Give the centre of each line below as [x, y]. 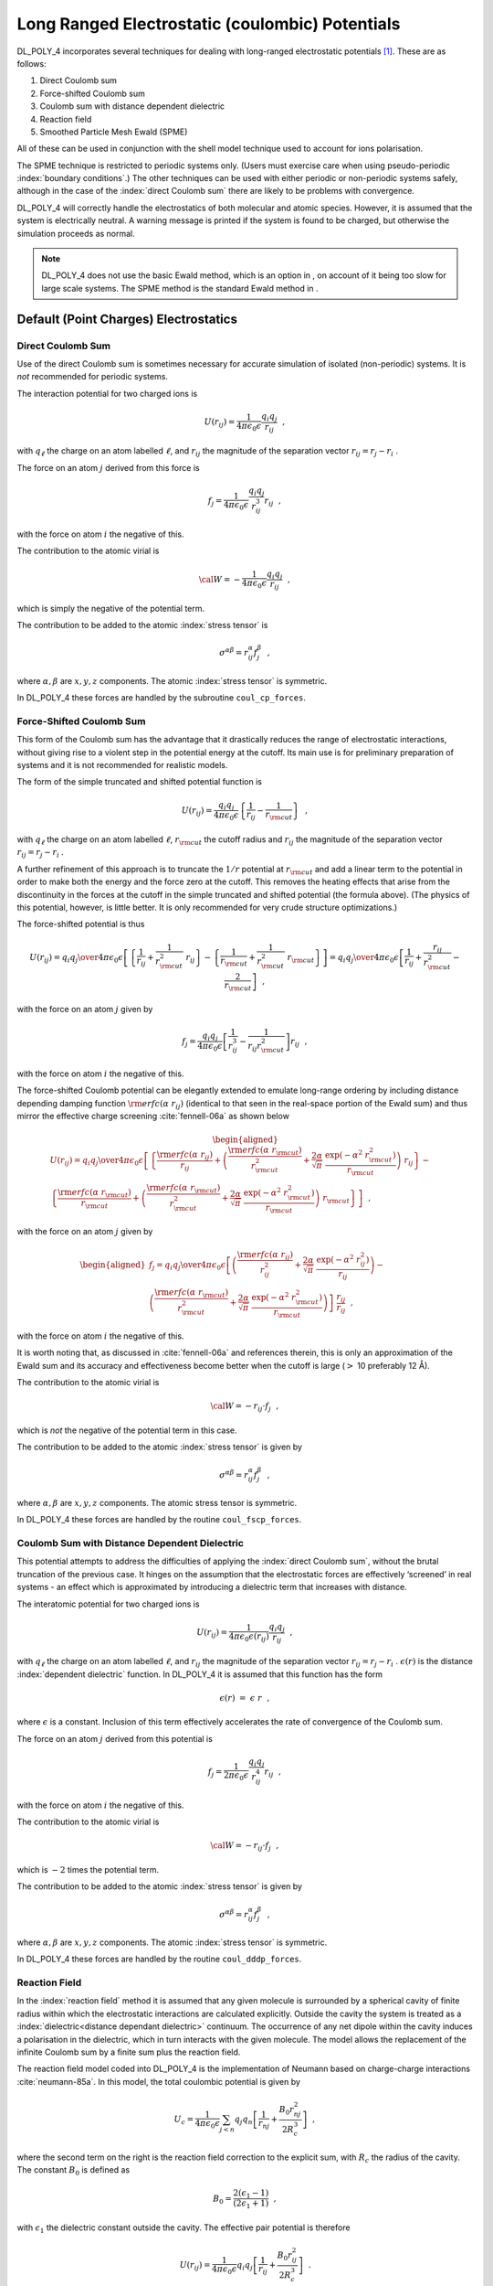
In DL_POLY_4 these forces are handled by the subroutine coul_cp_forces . [161, 698]
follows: [31, 63]
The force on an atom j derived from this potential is [115, 1738]
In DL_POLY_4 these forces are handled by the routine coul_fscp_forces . [159, 1520]
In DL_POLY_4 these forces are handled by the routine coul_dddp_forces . [159, 1959]
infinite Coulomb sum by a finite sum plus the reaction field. [129, 2052]
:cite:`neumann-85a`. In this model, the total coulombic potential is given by [159, 2081]
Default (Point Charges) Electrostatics [127, 319]
